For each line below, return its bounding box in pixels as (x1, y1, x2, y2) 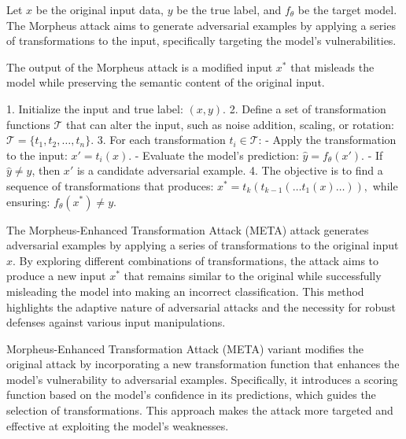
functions (6, 116, 50, 132)
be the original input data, (35, 2, 164, 17)
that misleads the (290, 58, 375, 75)
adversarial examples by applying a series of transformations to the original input (6, 237, 399, 253)
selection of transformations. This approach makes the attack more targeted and (6, 402, 393, 419)
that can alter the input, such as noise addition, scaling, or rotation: (65, 116, 394, 132)
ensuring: (6, 193, 50, 209)
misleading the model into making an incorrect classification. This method (6, 282, 364, 299)
